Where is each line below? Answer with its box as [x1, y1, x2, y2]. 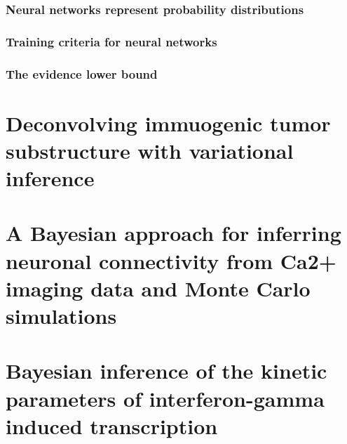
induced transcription [6, 411, 218, 440]
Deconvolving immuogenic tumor [6, 108, 331, 137]
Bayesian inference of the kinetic [6, 356, 327, 385]
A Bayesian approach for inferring [6, 218, 341, 247]
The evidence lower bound [6, 65, 158, 82]
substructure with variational [6, 136, 294, 164]
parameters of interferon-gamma [6, 384, 325, 412]
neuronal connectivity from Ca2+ [6, 246, 336, 275]
